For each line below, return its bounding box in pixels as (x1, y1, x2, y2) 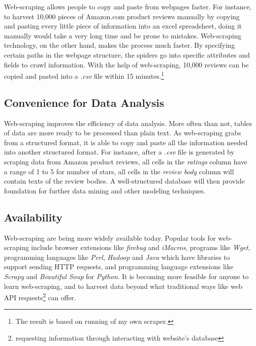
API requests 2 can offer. (4, 291, 76, 302)
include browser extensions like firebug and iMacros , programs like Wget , (31, 242, 251, 252)
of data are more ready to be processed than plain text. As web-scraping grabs (4, 127, 241, 138)
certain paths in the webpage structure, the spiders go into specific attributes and (4, 49, 250, 60)
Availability (4, 209, 63, 224)
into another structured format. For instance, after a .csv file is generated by (4, 147, 235, 157)
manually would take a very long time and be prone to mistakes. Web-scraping (4, 30, 242, 40)
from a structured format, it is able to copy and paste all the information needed (4, 137, 248, 147)
